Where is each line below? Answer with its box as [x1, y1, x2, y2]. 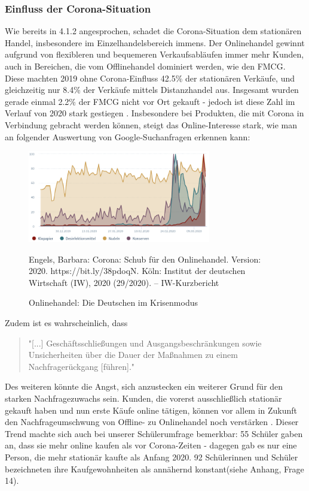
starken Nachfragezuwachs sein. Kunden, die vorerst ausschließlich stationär [5, 391, 282, 404]
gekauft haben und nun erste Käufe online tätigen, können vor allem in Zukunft [5, 403, 298, 416]
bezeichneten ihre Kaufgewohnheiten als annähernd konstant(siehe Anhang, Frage [5, 462, 304, 475]
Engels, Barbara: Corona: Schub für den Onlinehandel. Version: [29, 252, 261, 265]
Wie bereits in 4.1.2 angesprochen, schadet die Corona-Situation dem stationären [5, 25, 302, 37]
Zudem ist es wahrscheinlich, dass [5, 317, 128, 329]
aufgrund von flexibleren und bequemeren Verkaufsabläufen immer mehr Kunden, [5, 48, 304, 61]
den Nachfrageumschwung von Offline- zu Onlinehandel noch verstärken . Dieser [5, 415, 299, 428]
